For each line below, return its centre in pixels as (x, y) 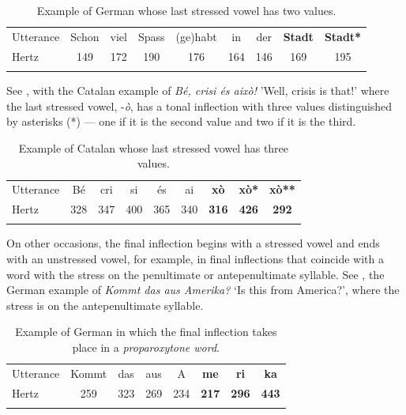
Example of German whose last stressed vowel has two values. (186, 10)
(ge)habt (196, 36)
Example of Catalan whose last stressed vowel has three (154, 147)
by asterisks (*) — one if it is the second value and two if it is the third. (181, 121)
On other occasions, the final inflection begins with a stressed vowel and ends (193, 243)
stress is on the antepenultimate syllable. (105, 305)
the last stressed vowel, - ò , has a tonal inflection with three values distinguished (199, 106)
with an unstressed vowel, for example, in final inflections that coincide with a (195, 259)
